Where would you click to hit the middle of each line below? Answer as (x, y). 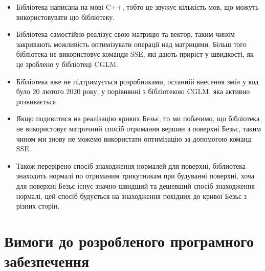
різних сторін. (38, 206)
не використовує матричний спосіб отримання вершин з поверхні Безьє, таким (139, 128)
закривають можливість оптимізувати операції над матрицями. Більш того (131, 44)
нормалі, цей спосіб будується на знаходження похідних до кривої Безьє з (131, 196)
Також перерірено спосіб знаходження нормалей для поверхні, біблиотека (131, 165)
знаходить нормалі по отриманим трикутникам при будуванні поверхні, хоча (135, 176)
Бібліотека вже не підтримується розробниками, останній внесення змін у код (137, 81)
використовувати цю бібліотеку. (65, 17)
